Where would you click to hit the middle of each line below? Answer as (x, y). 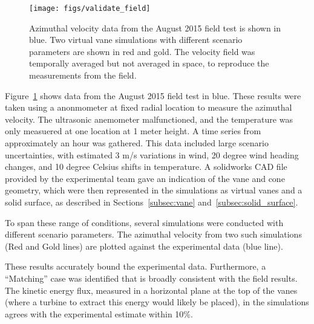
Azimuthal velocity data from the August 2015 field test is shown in (155, 28)
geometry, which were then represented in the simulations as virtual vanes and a (154, 190)
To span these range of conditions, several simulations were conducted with (144, 222)
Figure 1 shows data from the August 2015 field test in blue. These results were (153, 95)
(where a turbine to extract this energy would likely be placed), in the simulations (157, 302)
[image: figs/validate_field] (90, 8)
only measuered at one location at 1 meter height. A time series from (133, 131)
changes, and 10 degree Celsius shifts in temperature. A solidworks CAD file (146, 167)
